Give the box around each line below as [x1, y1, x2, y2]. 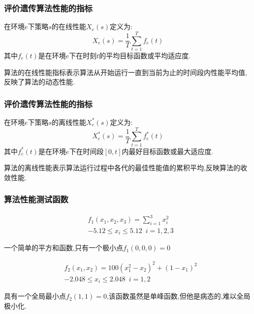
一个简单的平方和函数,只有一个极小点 [4, 242, 123, 253]
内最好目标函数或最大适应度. [122, 146, 214, 156]
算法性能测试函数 [4, 193, 68, 205]
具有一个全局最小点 [4, 291, 66, 301]
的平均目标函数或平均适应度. [99, 50, 191, 60]
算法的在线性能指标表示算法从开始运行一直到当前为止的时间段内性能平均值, [4, 67, 247, 77]
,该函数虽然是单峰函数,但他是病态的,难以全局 [106, 291, 251, 301]
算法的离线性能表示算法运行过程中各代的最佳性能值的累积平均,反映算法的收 [4, 162, 247, 173]
